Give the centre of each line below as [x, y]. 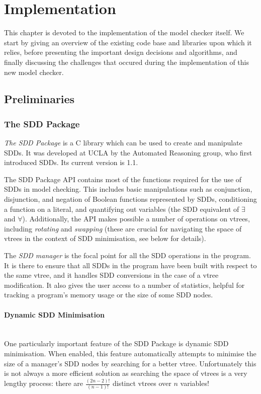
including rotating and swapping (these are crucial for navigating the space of [123, 228]
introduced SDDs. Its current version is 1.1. [71, 162]
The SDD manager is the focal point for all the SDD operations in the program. [127, 255]
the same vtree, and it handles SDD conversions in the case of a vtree [111, 275]
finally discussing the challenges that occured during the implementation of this [126, 62]
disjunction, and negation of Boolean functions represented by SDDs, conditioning [130, 199]
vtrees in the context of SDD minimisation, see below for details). [105, 238]
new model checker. [34, 72]
